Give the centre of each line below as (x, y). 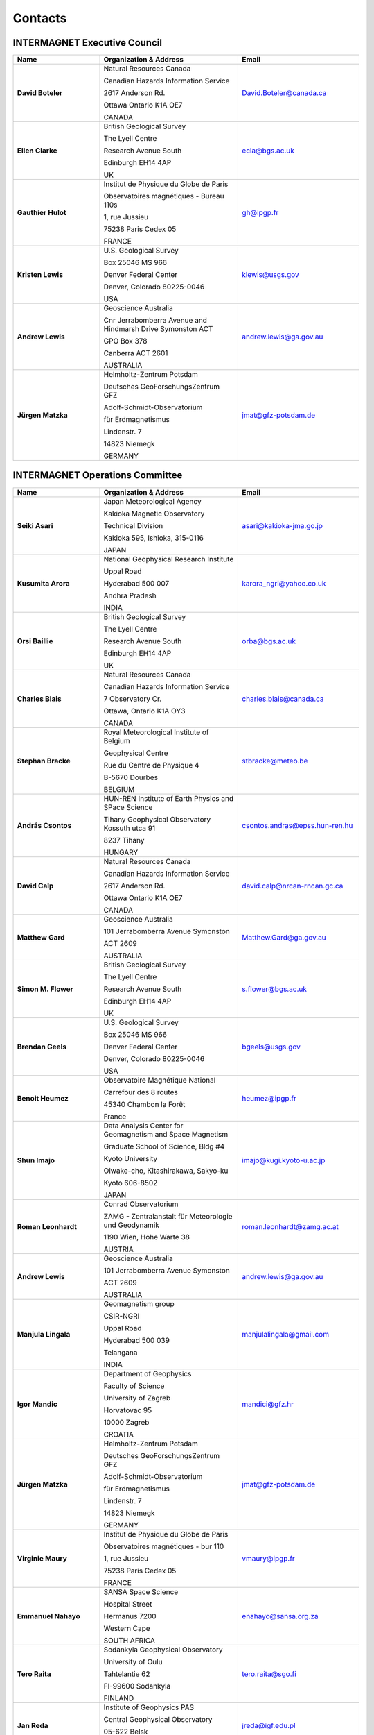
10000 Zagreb (126, 1422)
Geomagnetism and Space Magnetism (166, 1134)
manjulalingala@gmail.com (285, 1334)
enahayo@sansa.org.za (280, 1616)
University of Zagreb (137, 1398)
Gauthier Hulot (42, 213)
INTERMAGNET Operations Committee (98, 475)
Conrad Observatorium (141, 1204)
